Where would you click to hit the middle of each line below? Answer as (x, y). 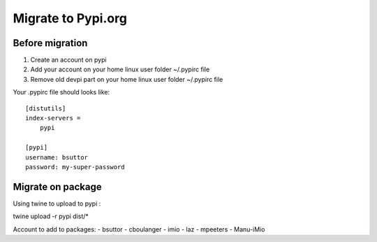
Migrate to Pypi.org (70, 18)
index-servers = (53, 118)
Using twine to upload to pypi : (57, 204)
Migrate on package (58, 186)
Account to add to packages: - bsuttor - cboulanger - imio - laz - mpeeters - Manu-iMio (139, 229)
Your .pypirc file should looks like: (61, 92)
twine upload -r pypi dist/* (51, 216)
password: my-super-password (75, 167)
